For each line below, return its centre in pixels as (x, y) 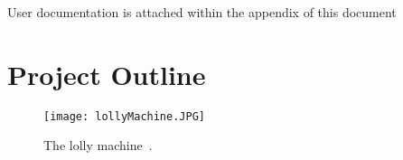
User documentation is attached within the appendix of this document (202, 12)
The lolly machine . (98, 145)
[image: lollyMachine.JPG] (124, 116)
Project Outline (107, 74)
